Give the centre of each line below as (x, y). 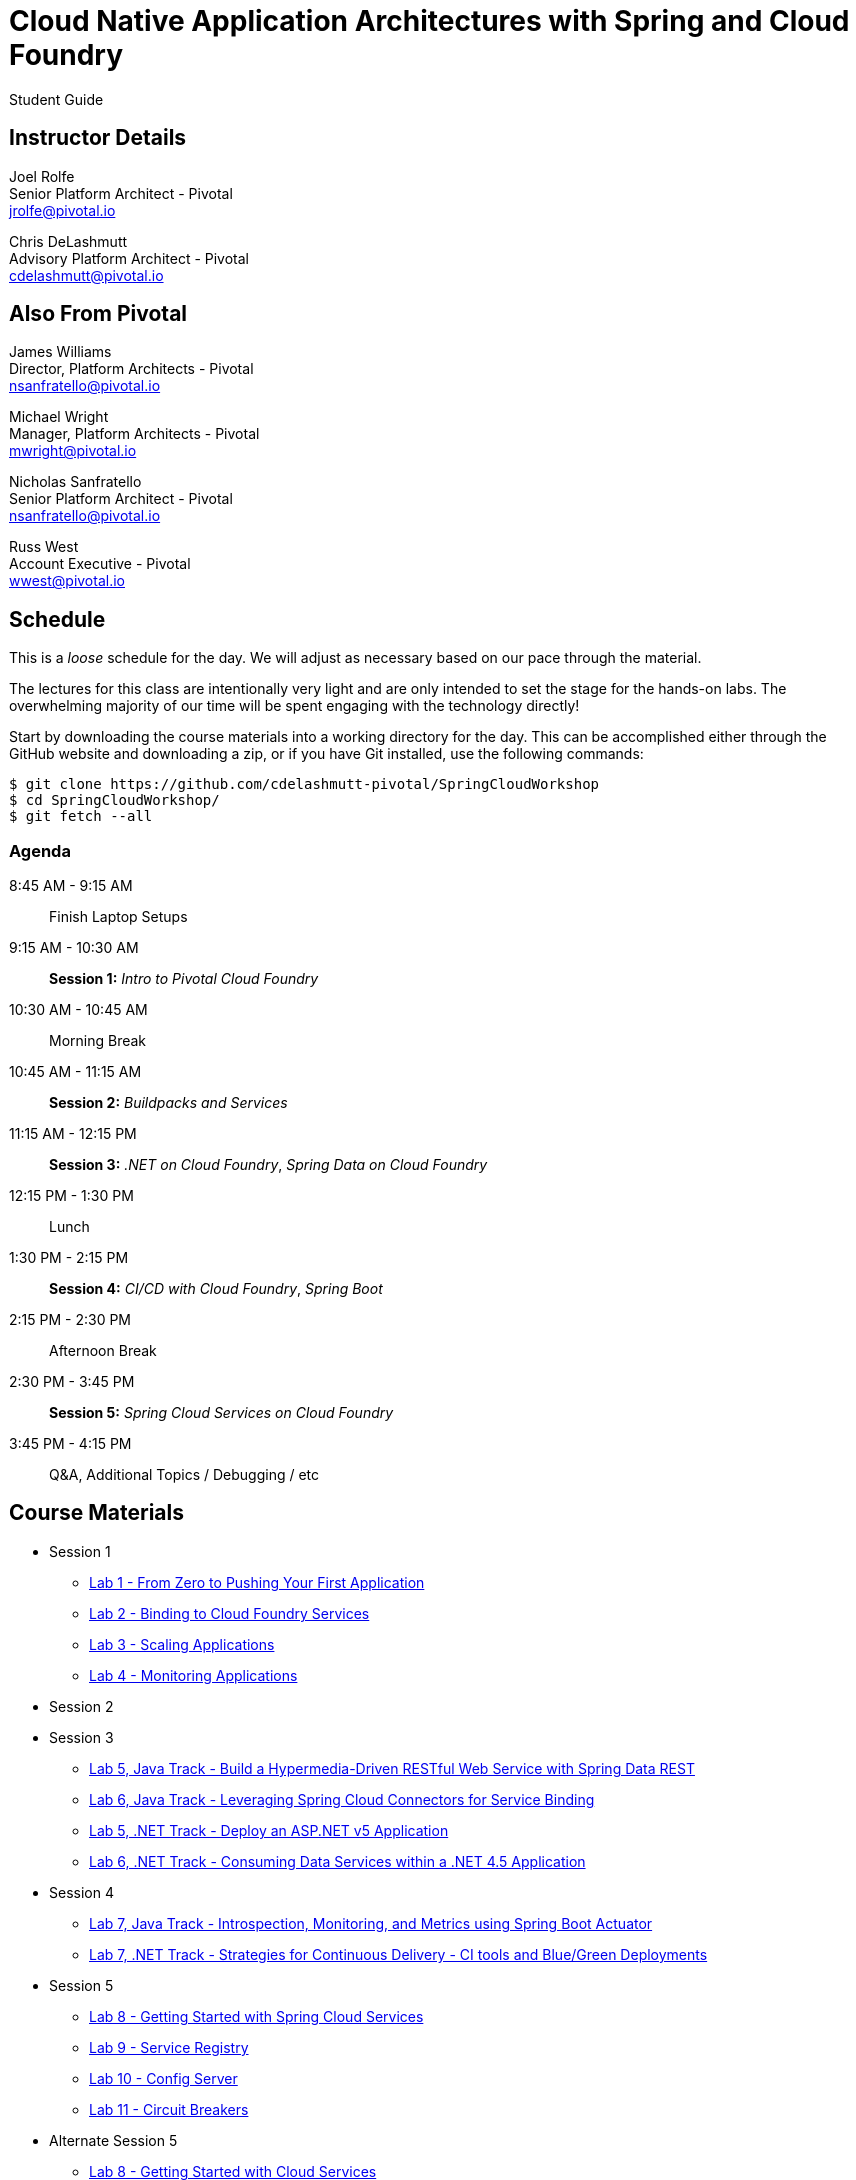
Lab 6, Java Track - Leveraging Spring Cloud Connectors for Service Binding (342, 1799)
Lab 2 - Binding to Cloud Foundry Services (229, 1613)
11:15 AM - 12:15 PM (73, 1134)
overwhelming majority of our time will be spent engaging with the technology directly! (294, 706)
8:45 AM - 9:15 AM (71, 886)
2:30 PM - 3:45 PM (72, 1382)
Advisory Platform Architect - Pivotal (129, 258)
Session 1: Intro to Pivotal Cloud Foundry (184, 979)
